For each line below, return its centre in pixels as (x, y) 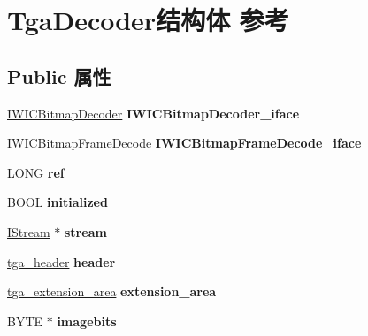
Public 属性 (59, 76)
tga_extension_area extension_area (112, 291)
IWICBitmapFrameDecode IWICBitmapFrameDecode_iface (184, 143)
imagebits (87, 321)
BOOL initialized (57, 202)
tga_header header (61, 261)
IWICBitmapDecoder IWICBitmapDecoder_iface (153, 113)
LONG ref (36, 172)
